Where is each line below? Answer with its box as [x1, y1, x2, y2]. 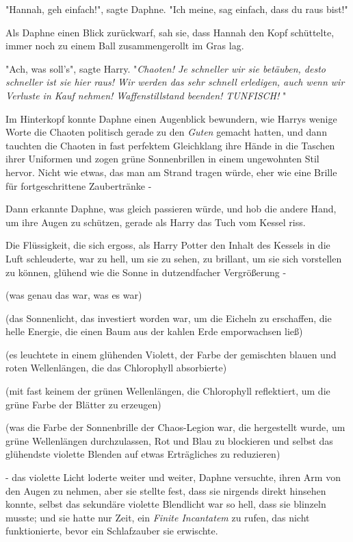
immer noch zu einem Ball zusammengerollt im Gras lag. [5, 38, 244, 53]
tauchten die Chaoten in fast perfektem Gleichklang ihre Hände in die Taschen [5, 138, 335, 152]
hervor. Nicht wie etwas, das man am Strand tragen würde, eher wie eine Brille [5, 164, 337, 179]
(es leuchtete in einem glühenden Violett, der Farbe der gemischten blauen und [5, 347, 337, 361]
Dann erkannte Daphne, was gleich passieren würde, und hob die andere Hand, [5, 201, 337, 216]
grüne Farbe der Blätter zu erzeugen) [5, 397, 161, 411]
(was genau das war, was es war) [5, 288, 142, 302]
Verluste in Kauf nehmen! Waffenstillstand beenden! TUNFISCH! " [5, 88, 287, 102]
